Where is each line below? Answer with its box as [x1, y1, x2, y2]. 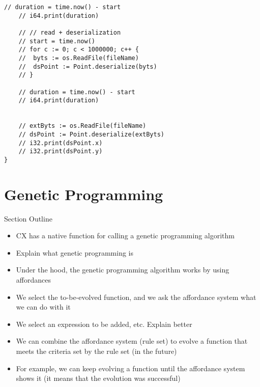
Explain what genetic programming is [16, 247, 133, 258]
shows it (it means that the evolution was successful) [16, 373, 181, 383]
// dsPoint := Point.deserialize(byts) [18, 63, 157, 70]
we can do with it [16, 301, 71, 312]
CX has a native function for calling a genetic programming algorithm [16, 230, 235, 241]
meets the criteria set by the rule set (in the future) [16, 345, 177, 356]
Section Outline [4, 213, 52, 224]
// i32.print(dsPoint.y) [18, 148, 103, 155]
